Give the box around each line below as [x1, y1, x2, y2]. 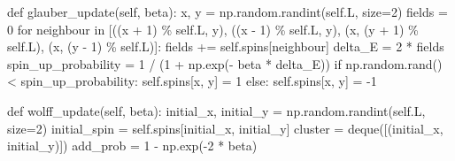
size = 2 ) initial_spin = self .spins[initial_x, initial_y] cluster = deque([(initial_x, [7, 119, 443, 137]
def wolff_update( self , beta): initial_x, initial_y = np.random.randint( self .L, [7, 101, 426, 119]
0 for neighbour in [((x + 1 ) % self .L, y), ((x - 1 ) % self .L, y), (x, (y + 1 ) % [7, 19, 419, 38]
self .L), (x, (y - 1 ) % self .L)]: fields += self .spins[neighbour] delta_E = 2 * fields [7, 37, 444, 56]
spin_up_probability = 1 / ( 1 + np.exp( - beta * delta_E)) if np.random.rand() [7, 54, 443, 73]
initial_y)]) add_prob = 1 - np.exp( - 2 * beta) [7, 136, 258, 155]
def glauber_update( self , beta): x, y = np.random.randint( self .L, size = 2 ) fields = [7, 3, 448, 20]
